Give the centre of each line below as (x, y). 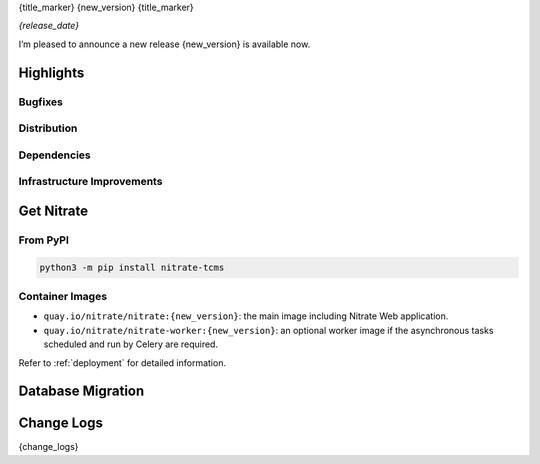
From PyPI (44, 240)
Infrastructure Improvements (90, 182)
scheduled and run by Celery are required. (131, 344)
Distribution (48, 128)
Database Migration (81, 391)
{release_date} (49, 26)
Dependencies (55, 155)
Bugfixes (41, 102)
